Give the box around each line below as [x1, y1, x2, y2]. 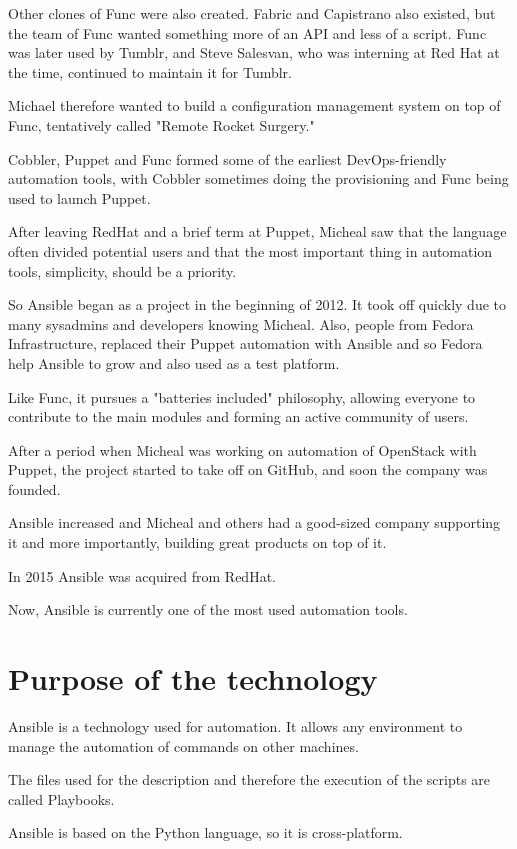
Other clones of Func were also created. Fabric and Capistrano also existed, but [8, 3, 496, 23]
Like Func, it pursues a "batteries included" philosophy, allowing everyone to [8, 386, 476, 407]
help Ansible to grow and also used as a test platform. [8, 352, 340, 373]
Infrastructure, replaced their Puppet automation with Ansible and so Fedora [8, 333, 483, 354]
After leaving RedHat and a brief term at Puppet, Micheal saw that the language [8, 221, 507, 242]
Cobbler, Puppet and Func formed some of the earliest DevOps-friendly [8, 148, 447, 169]
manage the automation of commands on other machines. [8, 735, 359, 756]
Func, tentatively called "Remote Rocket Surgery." [8, 114, 315, 135]
